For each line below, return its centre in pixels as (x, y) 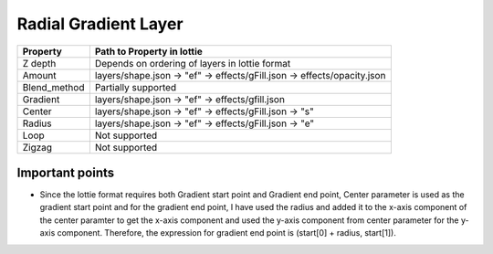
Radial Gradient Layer (100, 24)
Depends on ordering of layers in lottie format (193, 63)
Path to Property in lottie (148, 51)
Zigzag (37, 147)
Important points (66, 172)
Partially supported (136, 87)
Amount (39, 75)
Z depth (39, 63)
